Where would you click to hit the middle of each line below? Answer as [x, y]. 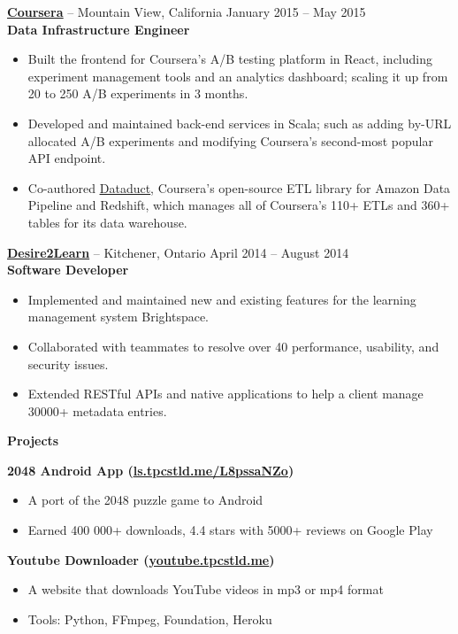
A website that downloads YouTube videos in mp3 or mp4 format [206, 589]
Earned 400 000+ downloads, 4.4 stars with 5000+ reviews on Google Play [230, 530]
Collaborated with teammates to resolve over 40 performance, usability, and [233, 346]
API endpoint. [67, 158]
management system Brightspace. [118, 317]
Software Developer [68, 270]
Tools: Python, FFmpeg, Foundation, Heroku [150, 619]
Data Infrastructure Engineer [99, 29]
